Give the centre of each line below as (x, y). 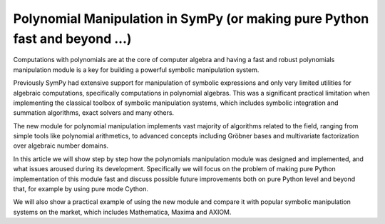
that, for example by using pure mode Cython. (81, 189)
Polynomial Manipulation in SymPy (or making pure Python (191, 19)
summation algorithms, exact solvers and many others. (94, 113)
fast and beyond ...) (72, 39)
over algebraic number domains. (61, 146)
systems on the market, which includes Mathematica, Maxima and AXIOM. (122, 212)
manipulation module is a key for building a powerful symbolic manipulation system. (136, 70)
